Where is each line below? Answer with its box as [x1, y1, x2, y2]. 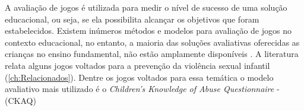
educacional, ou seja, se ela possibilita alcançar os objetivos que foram [5, 12, 259, 25]
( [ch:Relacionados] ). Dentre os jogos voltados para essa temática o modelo [5, 71, 274, 83]
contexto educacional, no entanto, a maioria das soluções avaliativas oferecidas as [5, 36, 300, 48]
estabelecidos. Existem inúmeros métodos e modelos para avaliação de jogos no [5, 24, 292, 37]
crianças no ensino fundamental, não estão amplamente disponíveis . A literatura [5, 47, 299, 60]
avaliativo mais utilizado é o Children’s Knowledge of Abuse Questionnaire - [5, 83, 280, 95]
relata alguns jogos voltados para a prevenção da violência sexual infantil [5, 59, 270, 71]
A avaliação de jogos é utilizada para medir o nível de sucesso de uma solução [5, 1, 287, 13]
